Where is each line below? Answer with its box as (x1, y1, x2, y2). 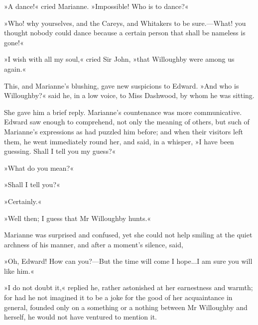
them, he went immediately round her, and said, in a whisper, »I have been (4, 136, 234, 146)
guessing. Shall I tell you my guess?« (4, 146, 116, 156)
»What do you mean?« (4, 162, 74, 173)
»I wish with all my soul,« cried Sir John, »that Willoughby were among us (4, 54, 235, 64)
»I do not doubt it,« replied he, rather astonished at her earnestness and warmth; (4, 282, 253, 293)
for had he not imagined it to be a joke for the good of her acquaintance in (4, 292, 233, 303)
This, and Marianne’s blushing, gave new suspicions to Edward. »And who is (4, 80, 239, 91)
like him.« (4, 265, 34, 276)
